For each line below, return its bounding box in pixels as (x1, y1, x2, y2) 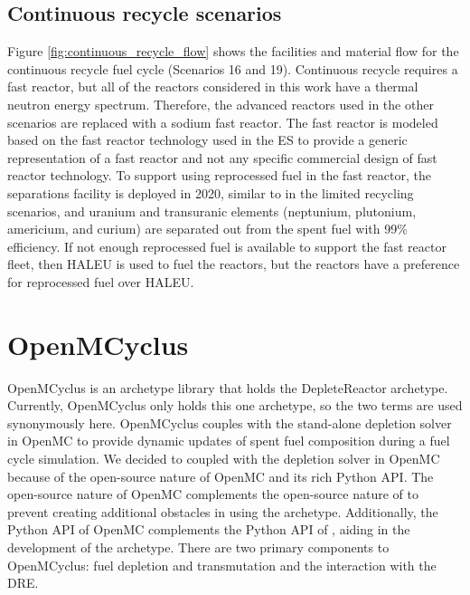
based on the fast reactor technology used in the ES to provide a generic (7, 130, 408, 149)
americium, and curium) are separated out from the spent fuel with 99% (7, 219, 408, 238)
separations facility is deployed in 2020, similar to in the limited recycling (7, 183, 414, 202)
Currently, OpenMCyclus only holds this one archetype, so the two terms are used (7, 396, 463, 415)
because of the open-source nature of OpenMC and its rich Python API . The (7, 466, 434, 485)
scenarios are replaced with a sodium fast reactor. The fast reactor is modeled (7, 112, 438, 131)
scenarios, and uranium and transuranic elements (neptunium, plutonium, (7, 201, 417, 220)
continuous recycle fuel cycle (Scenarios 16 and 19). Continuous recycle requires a (7, 59, 458, 78)
